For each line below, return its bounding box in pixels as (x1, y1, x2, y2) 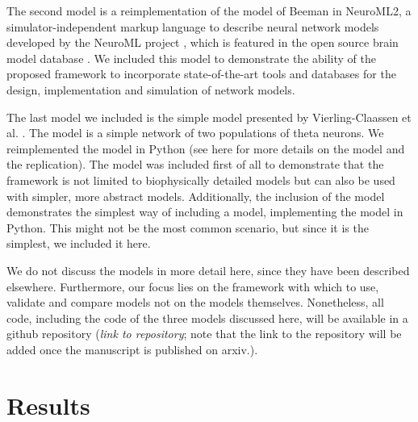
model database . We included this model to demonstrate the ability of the (6, 49, 376, 66)
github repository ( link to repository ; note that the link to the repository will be (6, 325, 402, 342)
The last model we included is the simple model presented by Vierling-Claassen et (6, 108, 412, 125)
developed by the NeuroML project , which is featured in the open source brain (6, 34, 399, 51)
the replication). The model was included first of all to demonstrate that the (6, 156, 384, 173)
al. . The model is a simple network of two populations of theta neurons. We (6, 124, 384, 141)
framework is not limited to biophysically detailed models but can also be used (6, 171, 395, 188)
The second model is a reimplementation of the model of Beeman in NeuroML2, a (6, 2, 412, 19)
